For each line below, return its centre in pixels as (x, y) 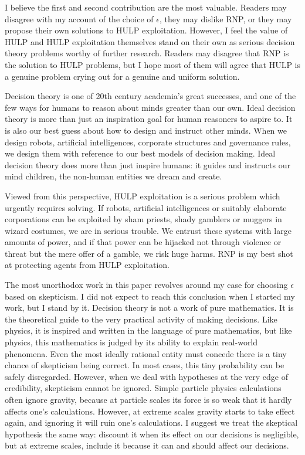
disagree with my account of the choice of (79, 18)
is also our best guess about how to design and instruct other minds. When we (146, 130)
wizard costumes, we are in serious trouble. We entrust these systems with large (148, 230)
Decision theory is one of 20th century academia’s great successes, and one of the (150, 96)
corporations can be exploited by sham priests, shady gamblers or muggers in (143, 219)
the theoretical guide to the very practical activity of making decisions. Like (141, 319)
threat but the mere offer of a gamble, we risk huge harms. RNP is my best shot (149, 253)
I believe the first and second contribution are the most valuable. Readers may (146, 7)
